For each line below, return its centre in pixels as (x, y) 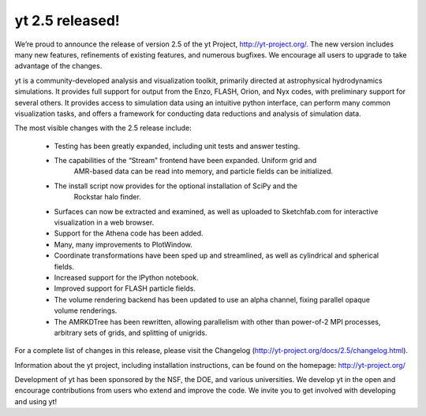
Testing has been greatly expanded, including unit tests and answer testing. (177, 146)
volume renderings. (86, 310)
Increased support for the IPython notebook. (126, 277)
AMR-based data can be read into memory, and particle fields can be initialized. (204, 171)
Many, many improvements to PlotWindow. (123, 244)
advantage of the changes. (58, 66)
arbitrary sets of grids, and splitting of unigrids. (131, 332)
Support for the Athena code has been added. (129, 233)
